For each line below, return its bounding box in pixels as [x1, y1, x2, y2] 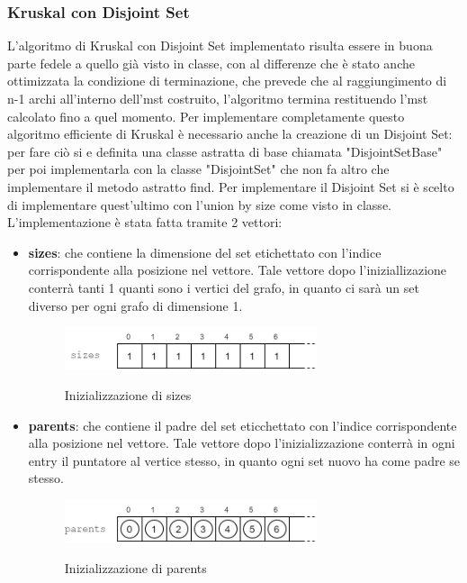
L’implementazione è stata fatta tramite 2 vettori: [7, 213, 283, 232]
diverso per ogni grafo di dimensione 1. [28, 296, 243, 314]
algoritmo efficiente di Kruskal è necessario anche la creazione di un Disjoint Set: [7, 124, 453, 143]
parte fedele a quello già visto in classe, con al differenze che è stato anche [7, 53, 415, 72]
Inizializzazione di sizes [64, 386, 192, 404]
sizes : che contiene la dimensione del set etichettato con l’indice [28, 242, 382, 261]
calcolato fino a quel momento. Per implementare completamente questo [7, 106, 405, 125]
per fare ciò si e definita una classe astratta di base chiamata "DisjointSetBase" [7, 141, 443, 160]
